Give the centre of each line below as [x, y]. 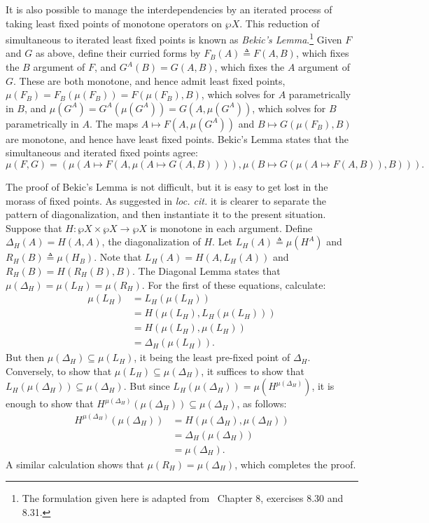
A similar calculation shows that [75, 464]
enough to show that [50, 403]
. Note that [118, 257]
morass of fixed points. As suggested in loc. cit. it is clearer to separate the [166, 200]
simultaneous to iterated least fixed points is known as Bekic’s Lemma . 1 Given [174, 38]
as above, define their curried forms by [118, 53]
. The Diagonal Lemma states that [206, 270]
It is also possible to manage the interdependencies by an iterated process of [169, 9]
